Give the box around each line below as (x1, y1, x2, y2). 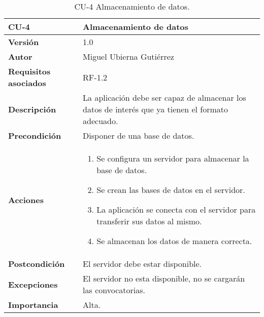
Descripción (8, 103, 56, 115)
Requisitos (8, 65, 51, 77)
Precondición (8, 130, 61, 141)
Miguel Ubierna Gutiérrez (83, 51, 174, 62)
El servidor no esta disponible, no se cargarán (83, 272, 245, 284)
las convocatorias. (83, 284, 145, 296)
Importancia (8, 299, 58, 310)
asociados (8, 77, 46, 89)
